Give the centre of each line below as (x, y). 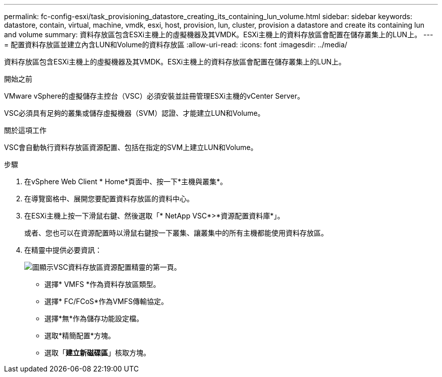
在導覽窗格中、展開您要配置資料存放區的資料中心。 (109, 199)
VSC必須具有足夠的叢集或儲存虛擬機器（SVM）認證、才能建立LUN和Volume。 (134, 113)
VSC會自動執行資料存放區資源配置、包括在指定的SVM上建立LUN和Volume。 (131, 147)
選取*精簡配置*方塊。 (80, 335)
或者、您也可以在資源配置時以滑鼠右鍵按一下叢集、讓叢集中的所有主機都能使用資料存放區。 (176, 233)
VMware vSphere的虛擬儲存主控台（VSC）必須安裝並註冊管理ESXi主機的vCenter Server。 (154, 96)
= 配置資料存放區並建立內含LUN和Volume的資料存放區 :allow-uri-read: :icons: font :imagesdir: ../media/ (176, 45)
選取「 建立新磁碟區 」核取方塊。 (97, 353)
